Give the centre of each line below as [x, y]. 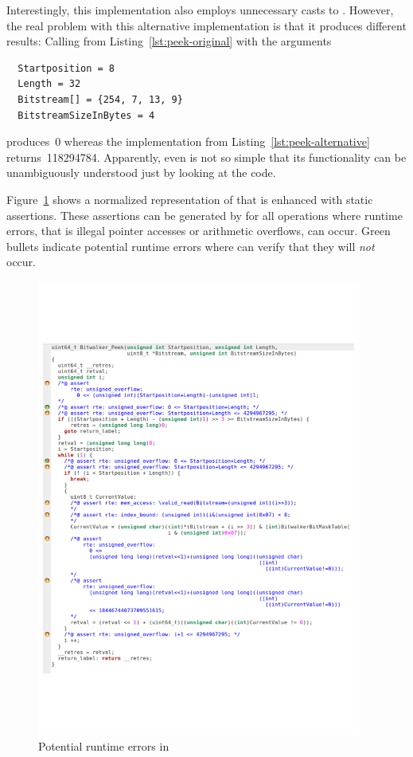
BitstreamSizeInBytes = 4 [86, 115]
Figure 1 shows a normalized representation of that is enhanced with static [190, 199]
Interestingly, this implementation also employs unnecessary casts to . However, [200, 10]
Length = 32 [49, 84]
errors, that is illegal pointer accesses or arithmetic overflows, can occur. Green [199, 231]
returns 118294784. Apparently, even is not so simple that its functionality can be [206, 157]
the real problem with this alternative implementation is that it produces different [206, 25]
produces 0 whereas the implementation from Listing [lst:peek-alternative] [188, 141]
